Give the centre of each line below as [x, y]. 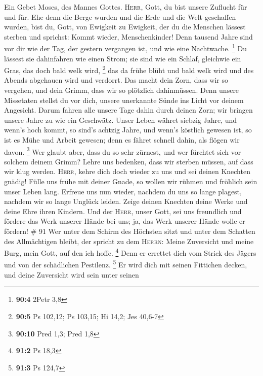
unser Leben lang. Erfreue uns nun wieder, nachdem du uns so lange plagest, [123, 191]
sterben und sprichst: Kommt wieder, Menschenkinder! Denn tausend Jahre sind [128, 36]
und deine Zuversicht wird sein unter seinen [72, 274]
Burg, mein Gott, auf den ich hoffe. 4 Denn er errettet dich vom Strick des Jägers [130, 252]
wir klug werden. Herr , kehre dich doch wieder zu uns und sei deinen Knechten [127, 171]
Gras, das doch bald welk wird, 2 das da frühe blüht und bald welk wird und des [129, 69]
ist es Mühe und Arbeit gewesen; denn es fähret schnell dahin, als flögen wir [122, 140]
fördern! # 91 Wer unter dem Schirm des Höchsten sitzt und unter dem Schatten [130, 231]
